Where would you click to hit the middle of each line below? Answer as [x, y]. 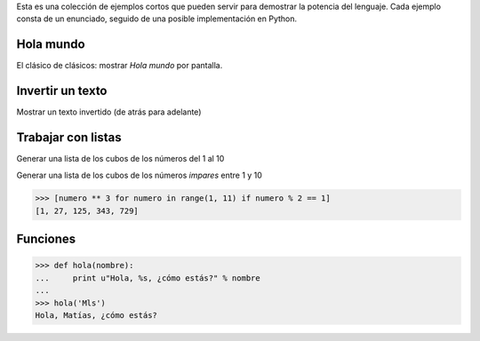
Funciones [46, 239]
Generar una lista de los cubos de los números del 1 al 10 [120, 159]
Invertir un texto [62, 91]
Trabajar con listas [69, 138]
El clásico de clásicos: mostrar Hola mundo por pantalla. [120, 66]
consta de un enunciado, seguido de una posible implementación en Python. [157, 19]
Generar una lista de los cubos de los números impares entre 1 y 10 [139, 175]
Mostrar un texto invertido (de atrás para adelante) [109, 112]
